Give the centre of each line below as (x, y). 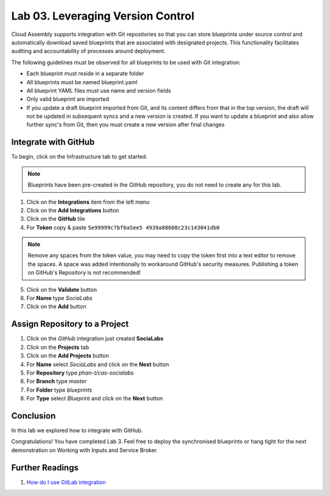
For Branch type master (57, 381)
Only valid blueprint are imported (68, 99)
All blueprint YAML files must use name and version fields (99, 90)
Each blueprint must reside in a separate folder (85, 74)
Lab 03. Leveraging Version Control (103, 16)
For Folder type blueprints (59, 390)
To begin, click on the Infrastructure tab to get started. (79, 157)
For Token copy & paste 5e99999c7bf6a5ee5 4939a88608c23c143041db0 (123, 227)
